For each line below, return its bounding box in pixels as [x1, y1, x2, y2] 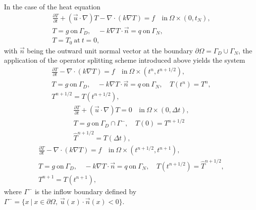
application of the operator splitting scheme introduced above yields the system [4, 55, 246, 65]
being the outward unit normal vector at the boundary [27, 45, 193, 55]
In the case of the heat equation [4, 1, 101, 11]
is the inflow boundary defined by [35, 186, 137, 196]
